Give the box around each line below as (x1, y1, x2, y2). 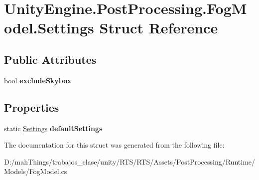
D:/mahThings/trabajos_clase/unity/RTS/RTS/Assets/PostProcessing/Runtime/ (4, 156, 256, 167)
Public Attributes (4, 51, 97, 67)
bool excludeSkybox (4, 75, 72, 85)
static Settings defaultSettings (4, 123, 103, 133)
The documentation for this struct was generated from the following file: (4, 140, 225, 150)
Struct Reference (99, 17, 218, 38)
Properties (4, 99, 59, 115)
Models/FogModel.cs (4, 166, 67, 177)
